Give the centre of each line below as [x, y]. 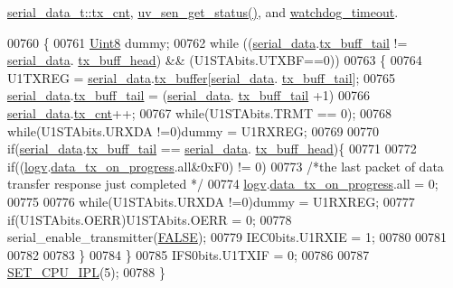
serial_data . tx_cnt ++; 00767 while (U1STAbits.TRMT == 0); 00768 [200, 112]
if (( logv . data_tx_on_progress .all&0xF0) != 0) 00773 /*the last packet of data [226, 166]
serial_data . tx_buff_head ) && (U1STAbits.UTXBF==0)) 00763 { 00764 [215, 60]
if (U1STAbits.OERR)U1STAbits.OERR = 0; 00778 [150, 219]
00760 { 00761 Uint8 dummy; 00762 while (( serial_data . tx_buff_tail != [208, 42]
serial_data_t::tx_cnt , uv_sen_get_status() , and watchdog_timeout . [203, 12]
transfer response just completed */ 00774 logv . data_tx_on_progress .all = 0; [223, 184]
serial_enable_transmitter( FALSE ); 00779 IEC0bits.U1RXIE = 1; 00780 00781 [227, 237]
